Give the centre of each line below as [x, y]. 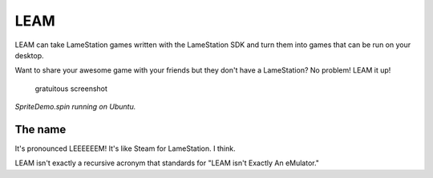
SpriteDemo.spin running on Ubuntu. [75, 107]
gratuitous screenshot [71, 89]
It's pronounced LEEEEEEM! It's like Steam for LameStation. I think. [125, 148]
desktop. [29, 55]
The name [40, 129]
